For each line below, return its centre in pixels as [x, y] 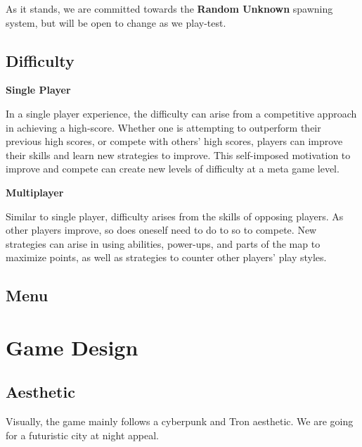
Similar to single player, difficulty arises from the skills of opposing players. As [175, 216]
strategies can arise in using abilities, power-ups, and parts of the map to [163, 243]
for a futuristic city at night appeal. [82, 435]
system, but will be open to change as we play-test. [116, 22]
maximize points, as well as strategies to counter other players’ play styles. [166, 257]
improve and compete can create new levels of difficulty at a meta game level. [173, 169]
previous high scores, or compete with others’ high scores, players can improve [174, 141]
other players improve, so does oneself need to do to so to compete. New [161, 230]
